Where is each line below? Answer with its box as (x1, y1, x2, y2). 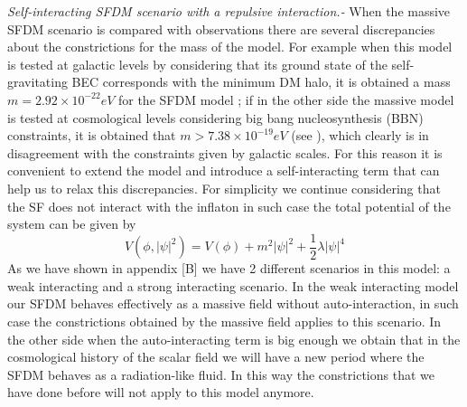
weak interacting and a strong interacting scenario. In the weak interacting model (7, 276, 459, 295)
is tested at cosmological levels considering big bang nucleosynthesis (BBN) (7, 108, 424, 127)
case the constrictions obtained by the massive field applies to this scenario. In (7, 311, 442, 330)
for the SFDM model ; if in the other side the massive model (117, 90, 454, 109)
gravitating (7, 72, 68, 91)
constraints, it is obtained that (7, 126, 176, 145)
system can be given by (7, 214, 136, 233)
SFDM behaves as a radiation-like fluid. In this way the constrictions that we (7, 364, 434, 383)
